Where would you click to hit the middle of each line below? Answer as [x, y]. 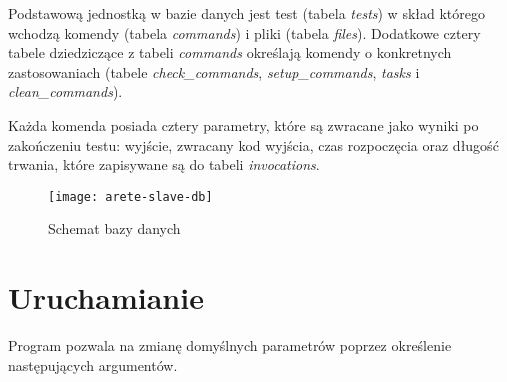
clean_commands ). [65, 91]
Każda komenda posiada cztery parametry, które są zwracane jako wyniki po [243, 124]
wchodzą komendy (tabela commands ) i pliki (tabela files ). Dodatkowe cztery [244, 32]
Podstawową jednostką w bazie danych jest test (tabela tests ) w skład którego [246, 13]
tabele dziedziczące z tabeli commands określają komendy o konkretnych [230, 52]
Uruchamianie [106, 297]
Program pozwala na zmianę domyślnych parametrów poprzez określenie [230, 345]
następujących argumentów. [93, 364]
